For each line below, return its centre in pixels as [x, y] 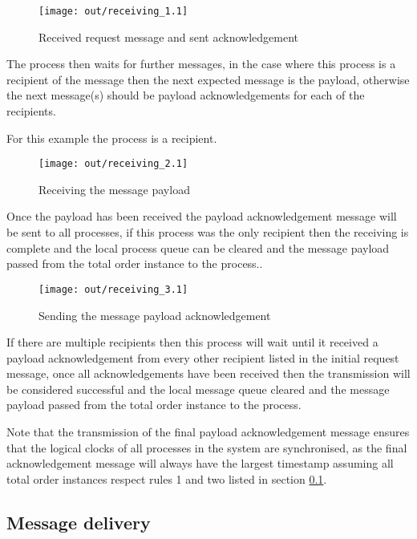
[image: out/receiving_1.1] [113, 11]
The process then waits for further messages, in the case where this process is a [201, 64]
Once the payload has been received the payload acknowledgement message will [202, 216]
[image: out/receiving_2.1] [113, 164]
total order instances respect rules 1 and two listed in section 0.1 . [167, 478]
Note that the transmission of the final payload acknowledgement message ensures [208, 432]
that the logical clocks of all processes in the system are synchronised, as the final [207, 447]
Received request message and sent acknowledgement [169, 36]
